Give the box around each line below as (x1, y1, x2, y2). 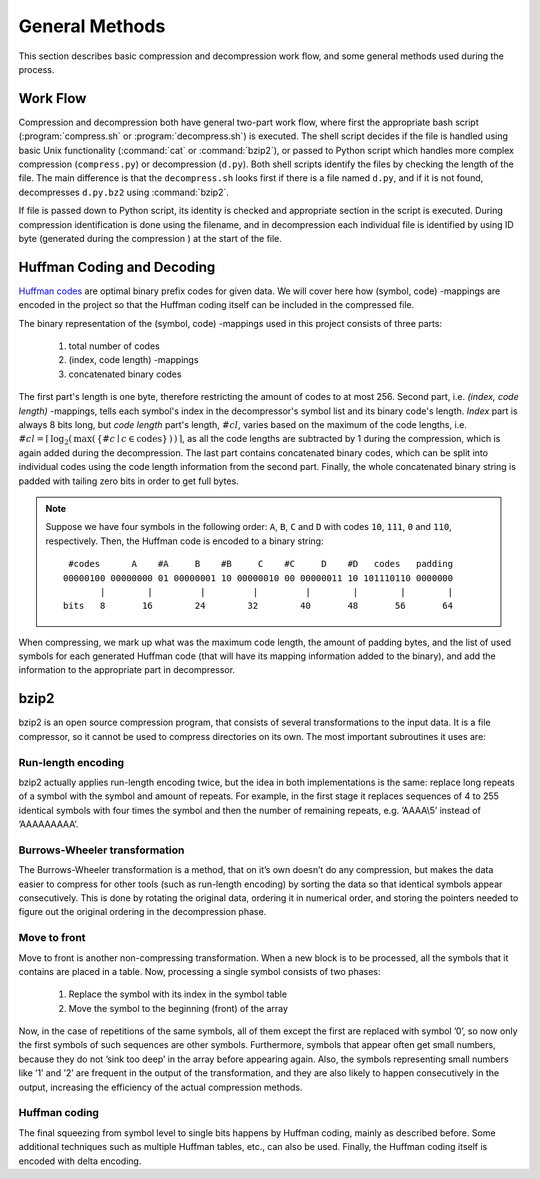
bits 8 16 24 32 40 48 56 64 (63, 600, 454, 612)
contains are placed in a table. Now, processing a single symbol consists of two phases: (18, 965, 381, 977)
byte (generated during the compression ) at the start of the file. (18, 232, 282, 244)
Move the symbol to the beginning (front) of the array (68, 1002, 289, 1014)
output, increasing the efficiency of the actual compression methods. (18, 1081, 304, 1093)
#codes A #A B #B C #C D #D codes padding (68, 558, 454, 570)
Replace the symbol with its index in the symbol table (68, 988, 288, 1000)
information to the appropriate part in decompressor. (18, 664, 235, 676)
